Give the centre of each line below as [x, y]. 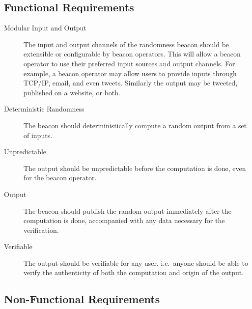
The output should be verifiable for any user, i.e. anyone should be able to [136, 263]
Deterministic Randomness [44, 109]
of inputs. [38, 135]
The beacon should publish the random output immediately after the [127, 211]
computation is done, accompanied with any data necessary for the [124, 220]
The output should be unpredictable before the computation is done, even [135, 168]
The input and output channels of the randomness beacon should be [126, 44]
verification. [41, 230]
